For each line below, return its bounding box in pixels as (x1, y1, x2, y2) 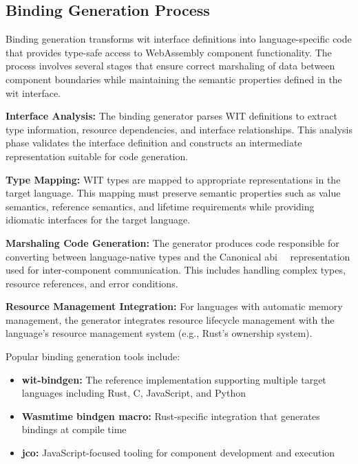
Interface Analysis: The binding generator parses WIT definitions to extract (6, 109, 337, 123)
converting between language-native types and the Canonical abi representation (6, 249, 350, 263)
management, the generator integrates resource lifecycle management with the (6, 312, 335, 327)
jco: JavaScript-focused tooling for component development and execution (21, 445, 335, 460)
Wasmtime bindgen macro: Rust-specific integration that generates (21, 408, 320, 423)
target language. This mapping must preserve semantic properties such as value (6, 186, 341, 200)
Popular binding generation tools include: (6, 349, 180, 364)
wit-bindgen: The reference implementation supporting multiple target (21, 372, 326, 386)
